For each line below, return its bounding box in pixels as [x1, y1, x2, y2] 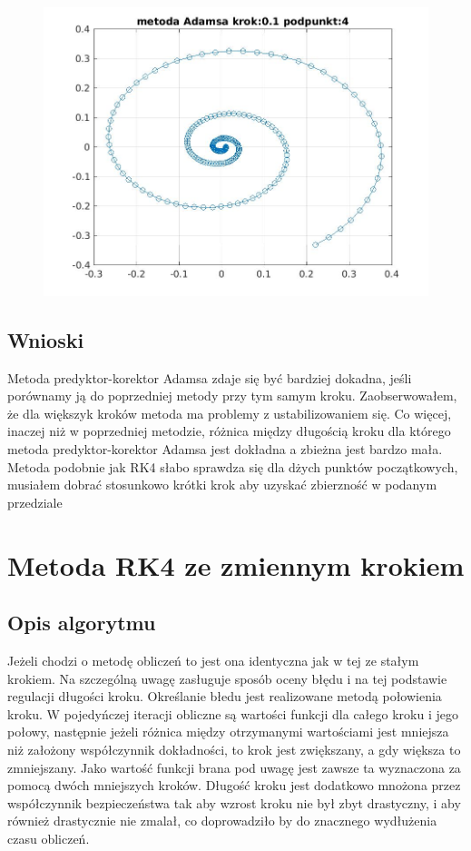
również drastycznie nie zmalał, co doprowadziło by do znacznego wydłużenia [7, 811, 437, 830]
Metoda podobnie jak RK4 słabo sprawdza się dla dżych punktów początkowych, [7, 457, 458, 476]
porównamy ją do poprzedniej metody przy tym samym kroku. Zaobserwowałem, [7, 386, 457, 405]
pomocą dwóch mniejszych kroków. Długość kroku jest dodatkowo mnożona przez [7, 776, 461, 795]
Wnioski [7, 325, 84, 353]
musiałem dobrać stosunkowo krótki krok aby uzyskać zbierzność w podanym [7, 475, 437, 494]
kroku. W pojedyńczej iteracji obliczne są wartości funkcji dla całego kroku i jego [7, 704, 458, 723]
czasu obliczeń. [7, 828, 90, 847]
